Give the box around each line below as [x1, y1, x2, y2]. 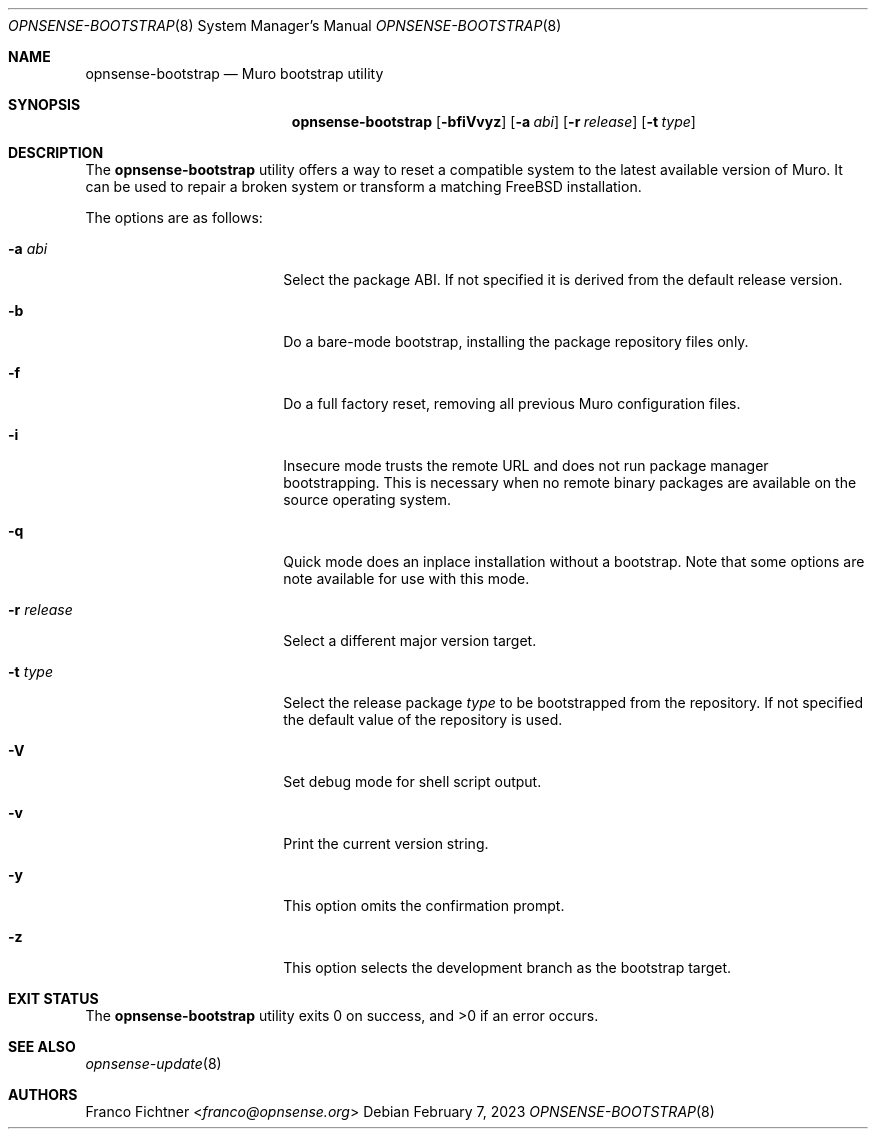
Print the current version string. [283, 835, 489, 852]
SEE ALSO [8, 1038, 76, 1055]
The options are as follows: [85, 209, 263, 226]
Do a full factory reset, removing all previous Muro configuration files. [283, 395, 741, 412]
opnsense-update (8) [85, 1055, 222, 1072]
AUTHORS [8, 1086, 78, 1103]
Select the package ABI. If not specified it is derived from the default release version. [283, 271, 843, 288]
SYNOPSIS [8, 96, 81, 113]
